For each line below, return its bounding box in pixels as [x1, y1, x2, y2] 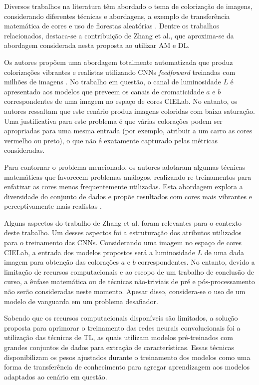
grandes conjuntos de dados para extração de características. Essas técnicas [4, 342, 235, 352]
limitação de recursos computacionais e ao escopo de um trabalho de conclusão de [4, 266, 254, 277]
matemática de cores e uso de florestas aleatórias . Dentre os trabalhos [4, 20, 219, 31]
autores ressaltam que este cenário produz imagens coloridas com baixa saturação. [4, 105, 255, 116]
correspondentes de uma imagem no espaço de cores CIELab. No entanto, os [4, 96, 238, 106]
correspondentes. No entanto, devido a [138, 257, 255, 267]
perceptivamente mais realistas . [4, 201, 102, 211]
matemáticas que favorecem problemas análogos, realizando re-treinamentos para [4, 171, 252, 182]
